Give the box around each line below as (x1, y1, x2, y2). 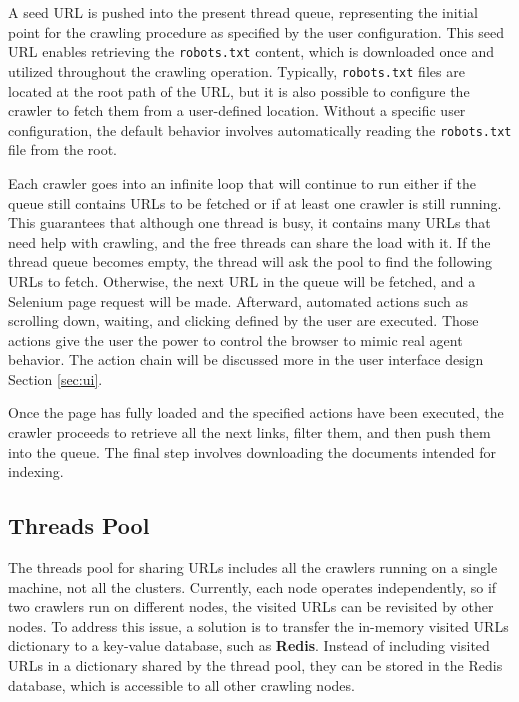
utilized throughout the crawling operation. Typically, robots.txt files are (8, 60, 465, 81)
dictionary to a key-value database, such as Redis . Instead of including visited (8, 635, 490, 656)
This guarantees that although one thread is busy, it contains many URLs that (8, 212, 491, 233)
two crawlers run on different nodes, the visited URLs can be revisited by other (8, 596, 494, 617)
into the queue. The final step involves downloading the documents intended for (8, 441, 496, 462)
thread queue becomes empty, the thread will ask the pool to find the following (8, 251, 493, 272)
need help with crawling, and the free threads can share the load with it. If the (8, 231, 491, 252)
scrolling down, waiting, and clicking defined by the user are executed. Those (8, 310, 479, 331)
